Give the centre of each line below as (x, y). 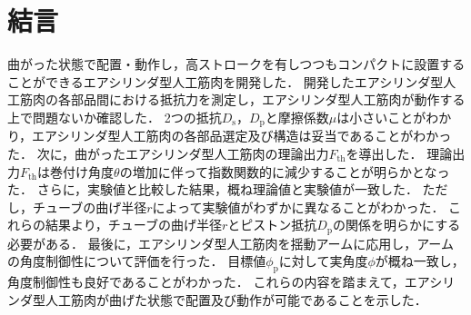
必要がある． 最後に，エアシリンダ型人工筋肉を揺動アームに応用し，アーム (230, 243)
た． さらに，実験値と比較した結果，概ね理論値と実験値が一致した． (213, 189)
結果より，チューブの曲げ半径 (133, 225)
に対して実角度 (323, 261)
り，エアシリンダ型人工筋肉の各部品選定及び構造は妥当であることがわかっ (230, 136)
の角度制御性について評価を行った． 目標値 (137, 261)
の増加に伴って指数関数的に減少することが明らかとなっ (285, 171)
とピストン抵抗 (272, 225)
